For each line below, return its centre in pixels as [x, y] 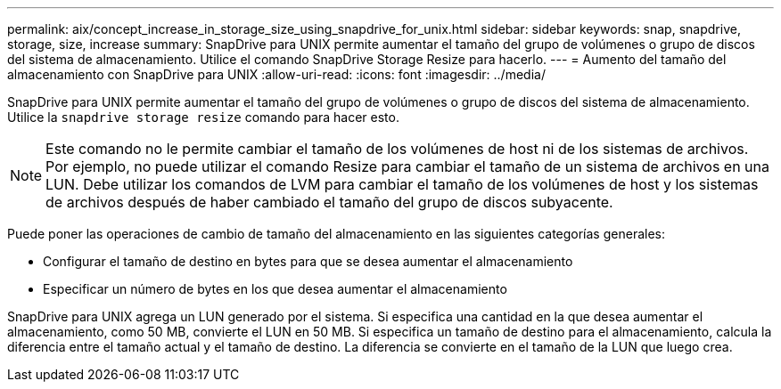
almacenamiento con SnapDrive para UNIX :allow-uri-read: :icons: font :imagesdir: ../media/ [276, 74]
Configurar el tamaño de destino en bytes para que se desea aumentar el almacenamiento [308, 261]
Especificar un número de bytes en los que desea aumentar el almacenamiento [275, 289]
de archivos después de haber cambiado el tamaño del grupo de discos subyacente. [329, 202]
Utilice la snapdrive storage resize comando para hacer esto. [203, 117]
